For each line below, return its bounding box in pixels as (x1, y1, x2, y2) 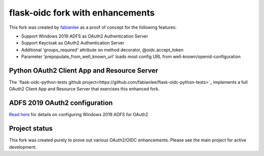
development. (9, 144, 37, 150)
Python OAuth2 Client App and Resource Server (9, 66, 158, 75)
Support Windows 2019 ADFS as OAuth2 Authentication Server (21, 33, 149, 39)
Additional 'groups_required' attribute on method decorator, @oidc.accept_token (21, 47, 184, 53)
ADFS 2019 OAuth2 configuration (9, 99, 113, 107)
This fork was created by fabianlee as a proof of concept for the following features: (9, 24, 177, 30)
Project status (9, 124, 53, 133)
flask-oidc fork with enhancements (9, 7, 155, 18)
